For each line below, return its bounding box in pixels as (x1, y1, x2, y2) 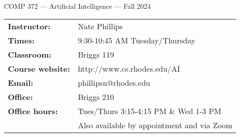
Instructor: (8, 20, 51, 32)
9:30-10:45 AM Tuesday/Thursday (78, 34, 195, 46)
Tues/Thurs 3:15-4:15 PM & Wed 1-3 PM (78, 105, 221, 117)
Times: (8, 34, 35, 46)
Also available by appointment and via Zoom (78, 119, 233, 131)
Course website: (8, 62, 70, 74)
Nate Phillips (78, 20, 123, 32)
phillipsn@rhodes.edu (78, 77, 151, 88)
